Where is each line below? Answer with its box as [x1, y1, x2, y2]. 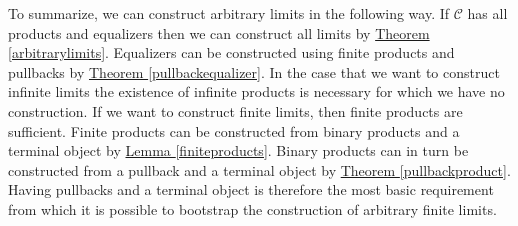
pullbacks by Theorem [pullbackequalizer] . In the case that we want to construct [8, 61, 500, 82]
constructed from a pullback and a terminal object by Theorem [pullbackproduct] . [8, 159, 511, 180]
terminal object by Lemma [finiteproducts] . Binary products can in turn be [8, 140, 469, 161]
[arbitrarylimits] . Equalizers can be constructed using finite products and [8, 42, 455, 63]
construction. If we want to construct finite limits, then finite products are [8, 100, 463, 121]
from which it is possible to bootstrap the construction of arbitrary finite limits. [8, 198, 497, 219]
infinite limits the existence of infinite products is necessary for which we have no [8, 81, 505, 102]
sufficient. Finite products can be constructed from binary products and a [8, 120, 460, 141]
